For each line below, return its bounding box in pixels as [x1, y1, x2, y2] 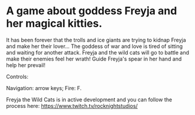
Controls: [6, 73, 28, 80]
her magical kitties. [6, 17, 102, 30]
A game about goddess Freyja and [6, 4, 177, 18]
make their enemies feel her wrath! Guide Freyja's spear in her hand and [6, 55, 182, 62]
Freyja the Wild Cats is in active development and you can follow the [6, 96, 173, 103]
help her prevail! [6, 61, 45, 69]
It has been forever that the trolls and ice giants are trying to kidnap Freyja [6, 36, 186, 43]
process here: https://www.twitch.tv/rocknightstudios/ [6, 102, 138, 109]
